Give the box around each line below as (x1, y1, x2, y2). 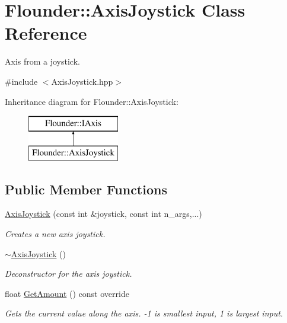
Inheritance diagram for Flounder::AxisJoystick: (5, 95, 178, 107)
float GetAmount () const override (5, 287, 129, 299)
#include (5, 75, 38, 87)
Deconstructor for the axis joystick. (5, 267, 132, 280)
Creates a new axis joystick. (5, 228, 106, 240)
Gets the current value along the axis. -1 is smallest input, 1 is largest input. (5, 307, 283, 319)
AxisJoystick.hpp (51, 75, 113, 87)
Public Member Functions (5, 180, 167, 198)
